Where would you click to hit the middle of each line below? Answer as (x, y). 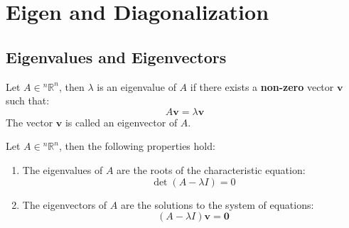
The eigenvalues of (63, 169)
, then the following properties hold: (137, 146)
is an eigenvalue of (136, 86)
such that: (28, 101)
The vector (29, 122)
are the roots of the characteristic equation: (211, 169)
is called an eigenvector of (121, 122)
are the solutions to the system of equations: (217, 204)
